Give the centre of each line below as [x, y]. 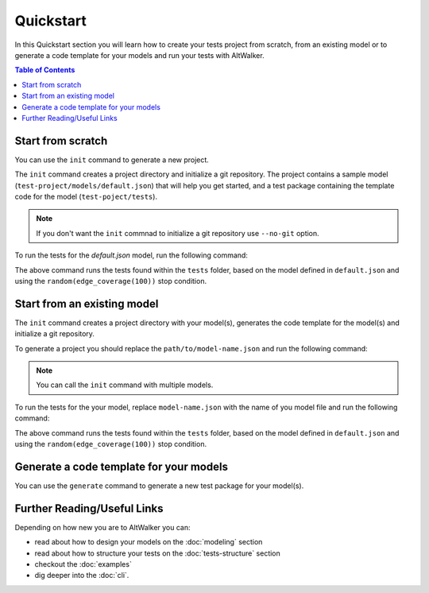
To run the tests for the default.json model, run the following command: [131, 255]
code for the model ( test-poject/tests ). [86, 196]
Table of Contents [45, 70]
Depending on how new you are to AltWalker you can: [102, 527]
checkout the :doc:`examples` [83, 564]
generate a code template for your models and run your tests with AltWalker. [140, 55]
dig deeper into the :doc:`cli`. [82, 576]
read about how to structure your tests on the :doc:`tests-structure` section [158, 553]
